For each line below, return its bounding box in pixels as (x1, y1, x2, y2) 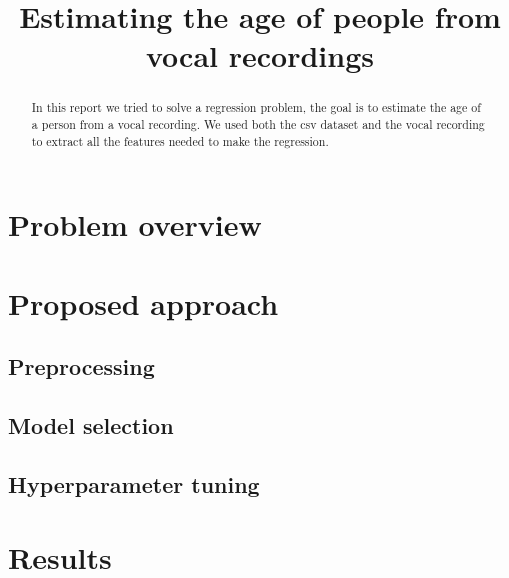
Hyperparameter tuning (8, 468, 260, 499)
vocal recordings (146, 35, 374, 76)
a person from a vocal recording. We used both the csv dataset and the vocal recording (31, 116, 485, 133)
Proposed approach (8, 282, 279, 323)
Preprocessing (8, 351, 155, 382)
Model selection (8, 410, 174, 441)
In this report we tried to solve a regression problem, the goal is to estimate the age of (31, 99, 481, 116)
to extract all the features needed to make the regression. (31, 132, 329, 149)
